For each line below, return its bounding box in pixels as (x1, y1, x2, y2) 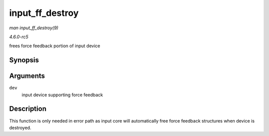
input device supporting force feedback (21, 92, 103, 98)
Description (9, 105, 47, 113)
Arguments (9, 72, 45, 80)
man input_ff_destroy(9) (9, 25, 59, 31)
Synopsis (9, 56, 39, 65)
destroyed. (9, 125, 32, 131)
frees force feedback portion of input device (9, 43, 101, 49)
